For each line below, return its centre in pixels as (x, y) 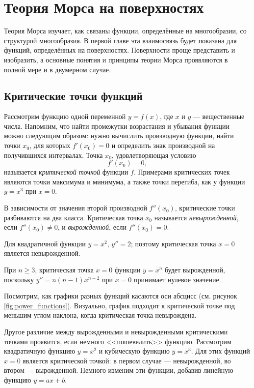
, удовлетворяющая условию (154, 155)
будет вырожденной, (195, 270)
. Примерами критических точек (182, 172)
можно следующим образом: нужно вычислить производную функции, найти (119, 135)
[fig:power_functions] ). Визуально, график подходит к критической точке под (119, 305)
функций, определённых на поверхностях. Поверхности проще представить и (120, 50)
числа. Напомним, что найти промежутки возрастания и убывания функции (117, 126)
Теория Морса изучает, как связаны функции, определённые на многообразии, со (125, 31)
